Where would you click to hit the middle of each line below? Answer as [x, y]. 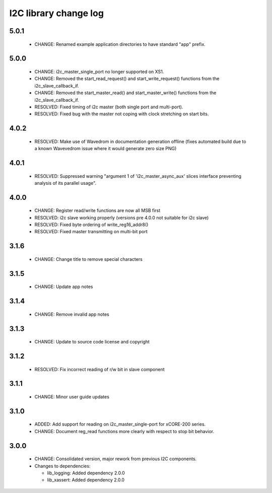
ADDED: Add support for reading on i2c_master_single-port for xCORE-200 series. [120, 424]
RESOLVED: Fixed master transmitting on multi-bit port [91, 232]
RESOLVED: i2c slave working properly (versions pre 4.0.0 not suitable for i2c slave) [122, 218]
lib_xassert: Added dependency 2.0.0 [86, 480]
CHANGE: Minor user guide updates [72, 397]
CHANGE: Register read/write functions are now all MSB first [97, 210]
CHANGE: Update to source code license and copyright [92, 342]
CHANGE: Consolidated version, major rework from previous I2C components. [116, 459]
